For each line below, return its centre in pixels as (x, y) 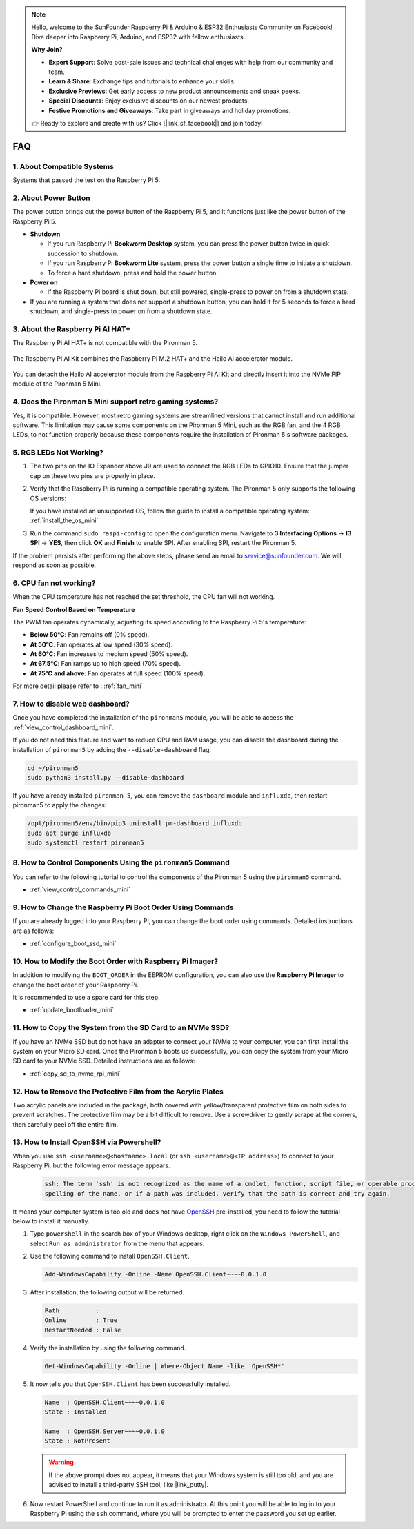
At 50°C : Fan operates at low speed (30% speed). (101, 644)
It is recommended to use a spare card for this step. (86, 998)
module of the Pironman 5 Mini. (57, 384)
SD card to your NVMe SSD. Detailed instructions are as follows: (104, 1061)
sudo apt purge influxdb (69, 833)
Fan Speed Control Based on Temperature (74, 609)
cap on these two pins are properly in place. (92, 475)
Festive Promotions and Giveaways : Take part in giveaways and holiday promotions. (170, 110)
